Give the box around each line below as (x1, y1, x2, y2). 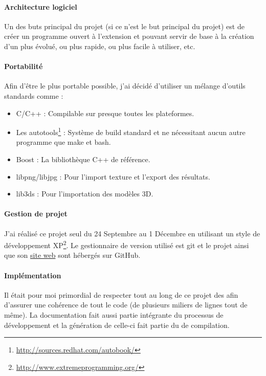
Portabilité (4, 61, 43, 72)
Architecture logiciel (4, 1, 77, 12)
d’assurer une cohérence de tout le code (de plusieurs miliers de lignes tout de (4, 299, 248, 310)
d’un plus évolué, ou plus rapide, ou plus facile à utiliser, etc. (4, 40, 195, 51)
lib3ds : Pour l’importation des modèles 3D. (16, 188, 153, 199)
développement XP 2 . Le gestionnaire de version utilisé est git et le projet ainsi (4, 238, 249, 250)
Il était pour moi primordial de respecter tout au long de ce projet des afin (4, 289, 238, 300)
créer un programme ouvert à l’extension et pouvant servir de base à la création (4, 31, 254, 41)
